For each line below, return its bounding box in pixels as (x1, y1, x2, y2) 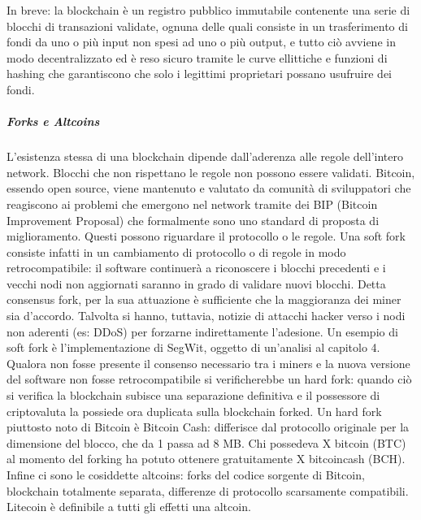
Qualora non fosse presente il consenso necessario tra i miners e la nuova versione (7, 354, 410, 371)
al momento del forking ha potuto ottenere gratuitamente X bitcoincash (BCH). (7, 450, 406, 467)
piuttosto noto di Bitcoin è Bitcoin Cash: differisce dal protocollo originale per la (7, 418, 410, 435)
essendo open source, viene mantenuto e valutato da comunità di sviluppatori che (7, 180, 411, 197)
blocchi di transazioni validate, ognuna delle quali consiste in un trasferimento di (7, 17, 408, 34)
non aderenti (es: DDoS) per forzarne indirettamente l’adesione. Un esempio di (7, 323, 398, 340)
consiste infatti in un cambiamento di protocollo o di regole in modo (7, 243, 346, 260)
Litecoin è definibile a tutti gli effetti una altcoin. (7, 498, 251, 515)
